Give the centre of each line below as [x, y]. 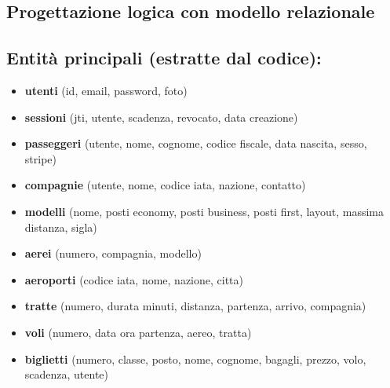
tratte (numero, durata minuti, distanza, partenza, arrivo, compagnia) [195, 306]
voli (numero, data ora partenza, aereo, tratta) [138, 332]
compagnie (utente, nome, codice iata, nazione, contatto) [165, 185]
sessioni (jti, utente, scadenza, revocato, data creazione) [161, 117]
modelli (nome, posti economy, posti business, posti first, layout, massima [204, 211]
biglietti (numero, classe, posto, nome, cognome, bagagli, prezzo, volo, [195, 359]
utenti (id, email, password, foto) [106, 90]
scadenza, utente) [67, 374]
